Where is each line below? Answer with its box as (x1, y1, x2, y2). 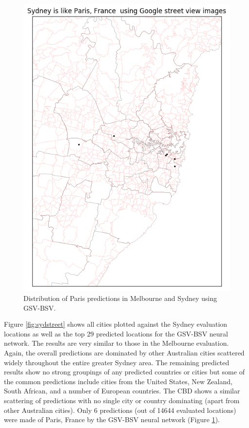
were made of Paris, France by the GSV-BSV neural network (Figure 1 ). (4, 414, 220, 425)
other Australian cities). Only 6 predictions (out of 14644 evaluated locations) (4, 405, 236, 415)
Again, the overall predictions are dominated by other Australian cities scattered (4, 347, 245, 357)
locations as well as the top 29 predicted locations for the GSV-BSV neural (4, 328, 228, 338)
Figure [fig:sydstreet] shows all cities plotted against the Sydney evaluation (4, 319, 228, 329)
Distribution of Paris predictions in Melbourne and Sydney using (23, 293, 217, 303)
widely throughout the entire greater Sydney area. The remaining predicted (4, 357, 230, 367)
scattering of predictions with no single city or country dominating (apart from (4, 395, 240, 405)
